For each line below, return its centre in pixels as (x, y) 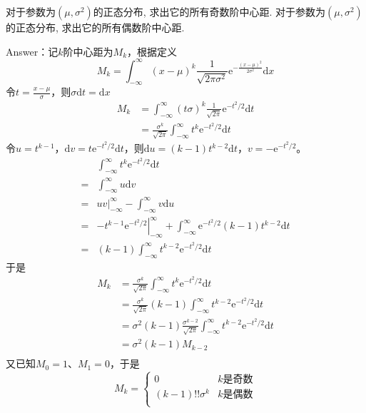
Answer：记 (32, 51)
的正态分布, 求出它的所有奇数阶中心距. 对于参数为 (209, 11)
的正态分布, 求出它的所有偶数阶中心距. (95, 27)
